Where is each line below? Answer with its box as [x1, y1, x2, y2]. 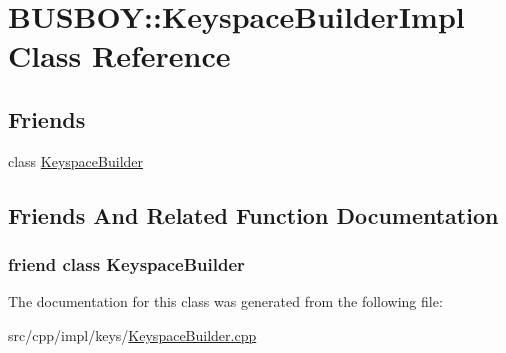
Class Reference [8, 35, 231, 76]
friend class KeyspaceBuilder [8, 252, 245, 277]
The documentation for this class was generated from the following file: [8, 291, 443, 312]
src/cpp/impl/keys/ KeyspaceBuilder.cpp [8, 324, 257, 345]
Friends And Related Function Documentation [8, 199, 499, 230]
